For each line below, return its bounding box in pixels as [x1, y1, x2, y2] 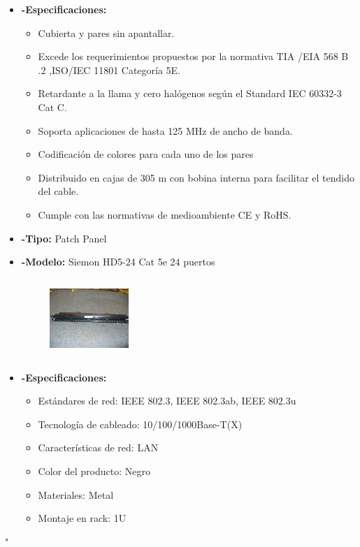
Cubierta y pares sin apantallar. [38, 25, 175, 40]
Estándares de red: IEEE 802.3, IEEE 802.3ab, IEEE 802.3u [38, 393, 296, 408]
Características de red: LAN [38, 440, 159, 455]
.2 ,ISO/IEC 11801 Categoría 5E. [38, 62, 181, 77]
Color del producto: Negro [38, 464, 150, 479]
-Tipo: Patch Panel [21, 231, 107, 245]
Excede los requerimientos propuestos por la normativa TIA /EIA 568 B [38, 49, 349, 64]
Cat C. [38, 99, 67, 114]
